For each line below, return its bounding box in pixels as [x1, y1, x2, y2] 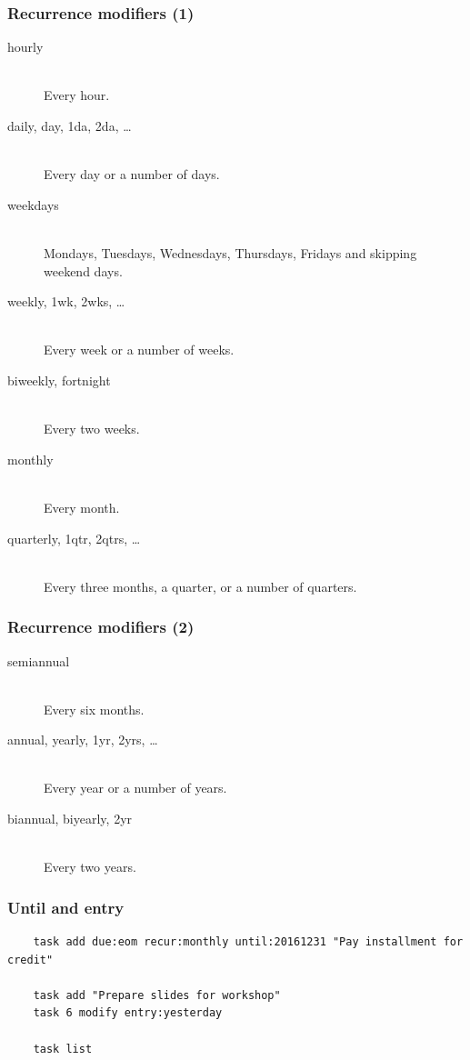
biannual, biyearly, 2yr [7, 809, 133, 828]
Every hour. [44, 85, 110, 105]
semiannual [7, 651, 70, 670]
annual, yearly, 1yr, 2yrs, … [7, 730, 158, 749]
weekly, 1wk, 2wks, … [7, 292, 125, 311]
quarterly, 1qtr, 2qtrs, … [7, 528, 141, 547]
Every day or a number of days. [44, 165, 220, 184]
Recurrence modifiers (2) [7, 615, 195, 638]
